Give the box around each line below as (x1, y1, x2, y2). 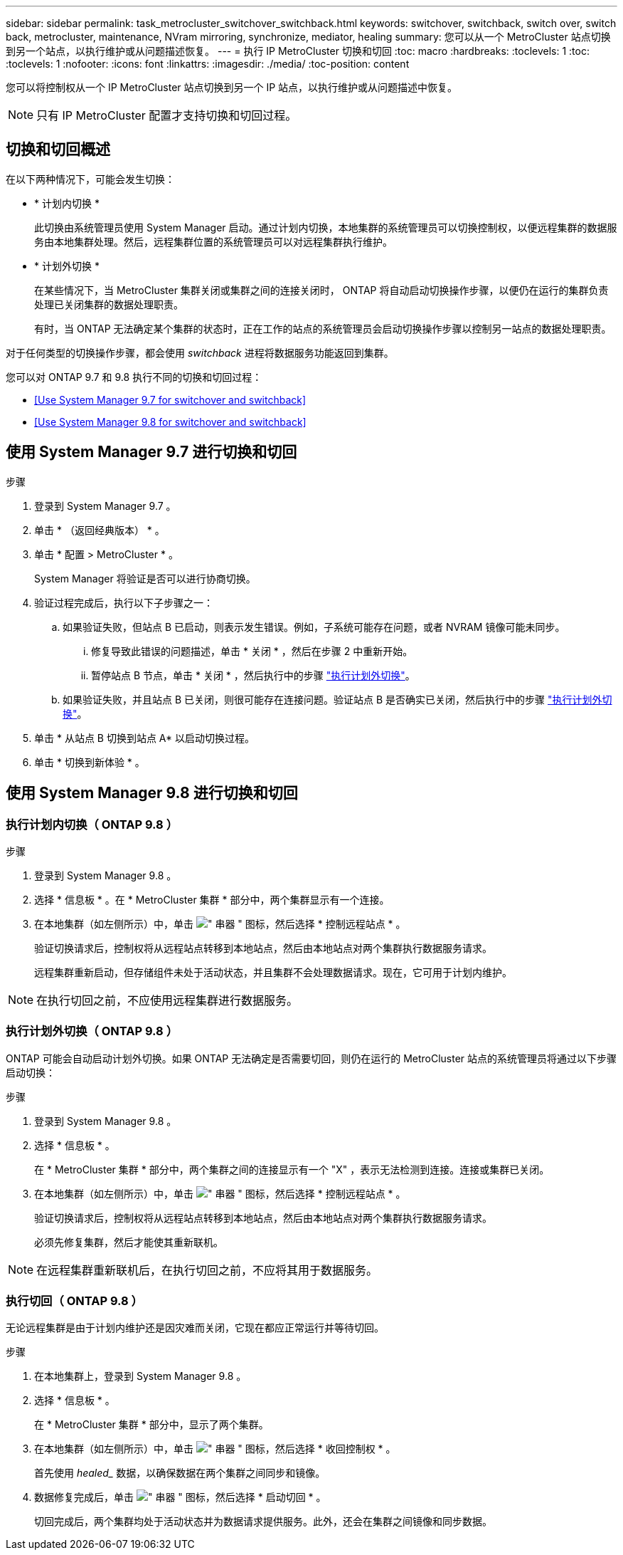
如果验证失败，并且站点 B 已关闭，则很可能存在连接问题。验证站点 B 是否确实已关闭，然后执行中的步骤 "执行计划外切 (63, 693, 612, 706)
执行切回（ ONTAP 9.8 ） (6, 1294, 143, 1309)
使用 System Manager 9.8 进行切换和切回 (6, 784, 298, 802)
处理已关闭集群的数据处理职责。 (34, 298, 183, 310)
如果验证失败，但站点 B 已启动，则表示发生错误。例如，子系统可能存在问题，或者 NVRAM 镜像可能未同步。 (63, 620, 565, 633)
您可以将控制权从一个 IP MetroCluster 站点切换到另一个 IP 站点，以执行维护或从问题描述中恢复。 (6, 81, 458, 93)
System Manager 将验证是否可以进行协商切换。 (34, 572, 256, 585)
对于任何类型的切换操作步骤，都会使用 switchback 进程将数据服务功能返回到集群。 (6, 346, 394, 359)
